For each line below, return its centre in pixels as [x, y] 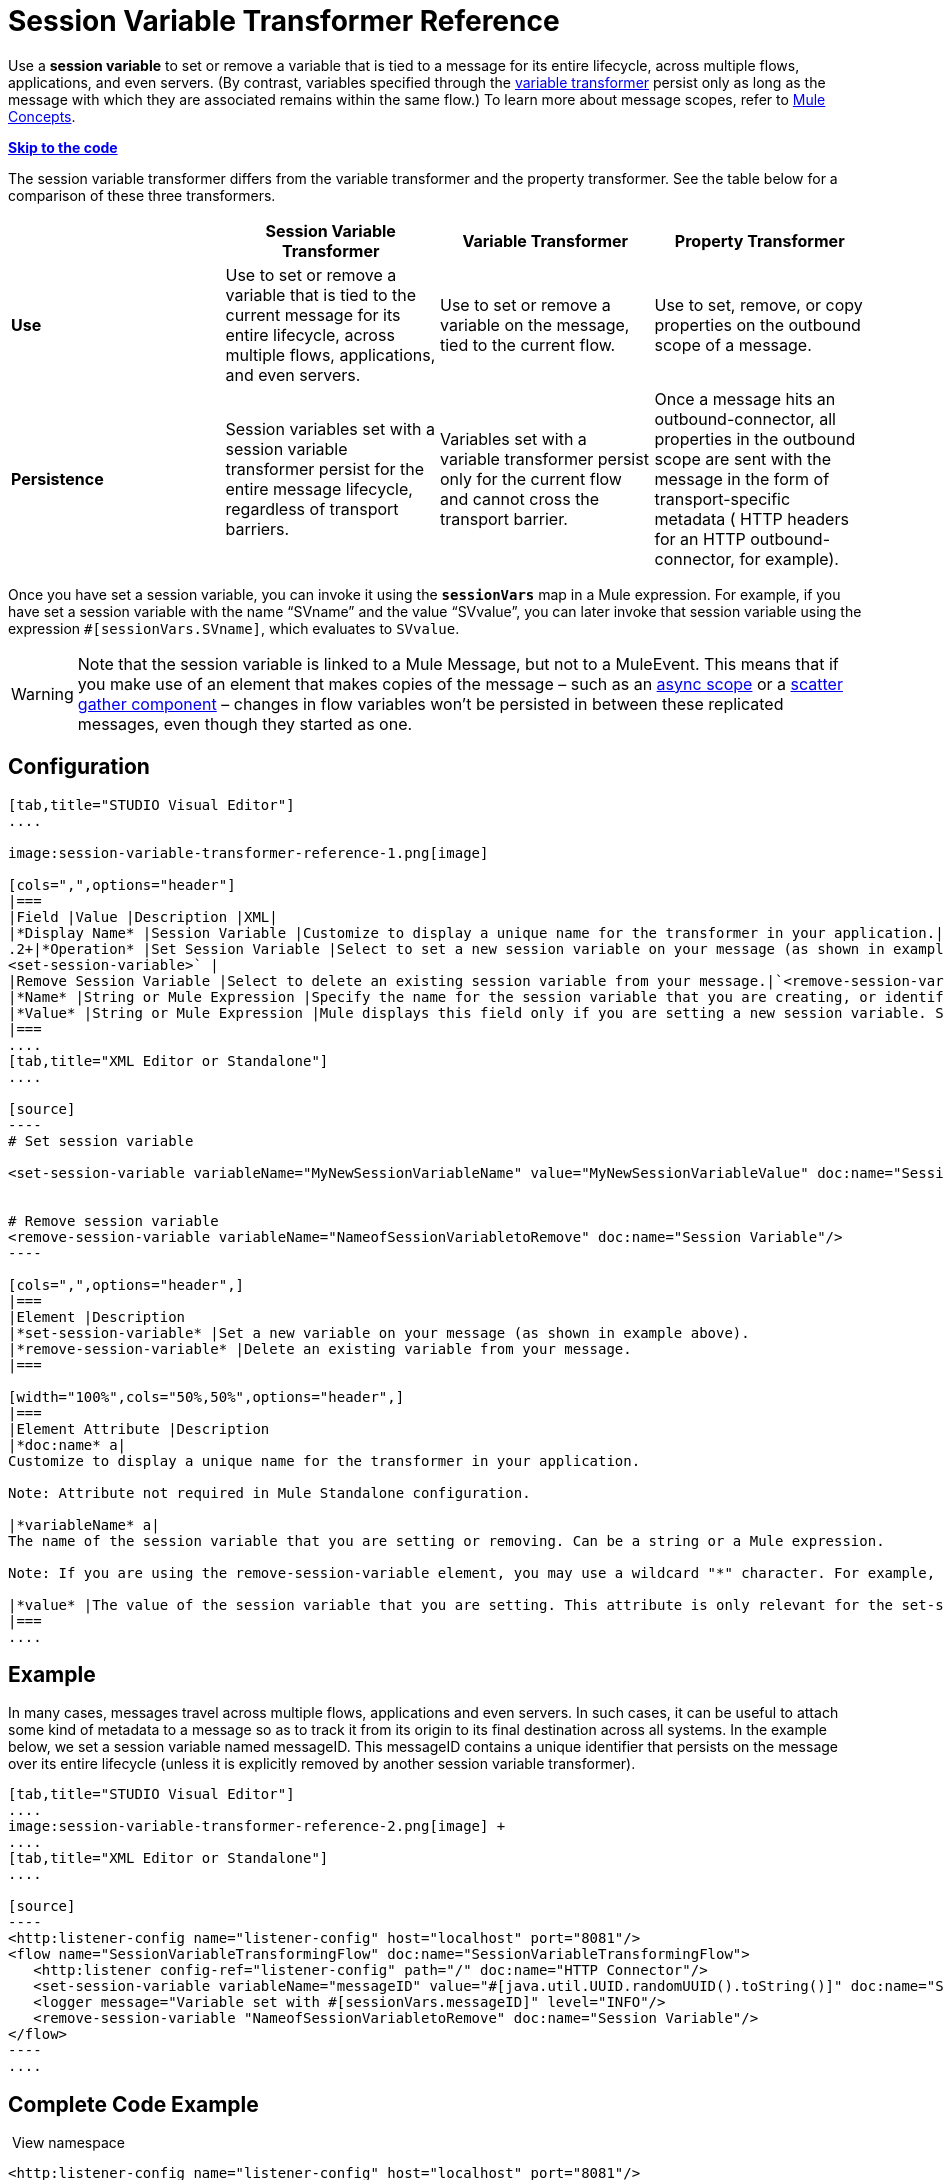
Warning [42, 693]
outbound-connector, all [745, 418]
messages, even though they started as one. [245, 723]
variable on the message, [535, 324]
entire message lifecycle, [319, 488]
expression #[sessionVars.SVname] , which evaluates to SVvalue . [234, 628]
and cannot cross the [520, 498]
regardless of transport [312, 508]
